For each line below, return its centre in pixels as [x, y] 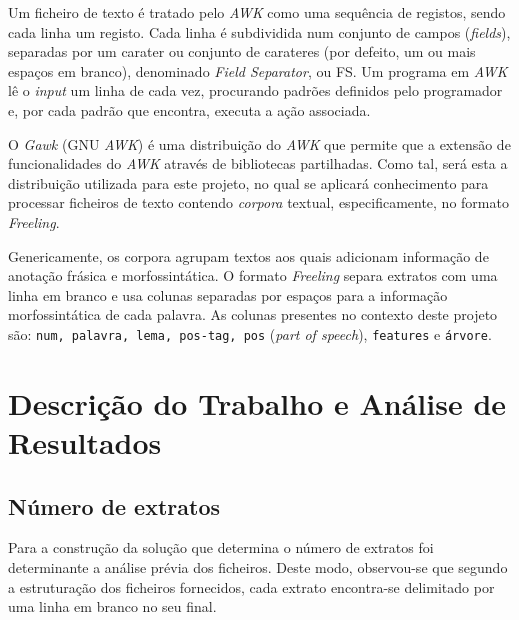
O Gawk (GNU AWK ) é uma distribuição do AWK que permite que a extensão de [259, 143]
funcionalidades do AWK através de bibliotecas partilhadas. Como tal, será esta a [258, 163]
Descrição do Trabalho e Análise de [257, 402]
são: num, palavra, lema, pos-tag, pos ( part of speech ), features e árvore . [250, 333]
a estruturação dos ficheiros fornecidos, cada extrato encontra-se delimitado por [251, 586]
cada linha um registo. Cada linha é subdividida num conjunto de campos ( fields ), [259, 31]
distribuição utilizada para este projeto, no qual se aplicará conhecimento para [248, 182]
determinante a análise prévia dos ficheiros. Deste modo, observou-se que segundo [258, 566]
